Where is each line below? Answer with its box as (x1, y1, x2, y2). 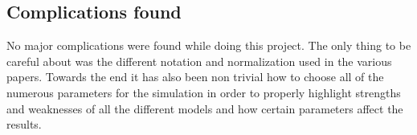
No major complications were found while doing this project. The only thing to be (6, 37, 411, 54)
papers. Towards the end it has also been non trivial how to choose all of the (6, 68, 384, 85)
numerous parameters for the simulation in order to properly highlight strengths (6, 84, 401, 100)
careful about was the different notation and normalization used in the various (6, 52, 392, 69)
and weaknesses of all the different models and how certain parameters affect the (6, 100, 403, 117)
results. (6, 116, 42, 133)
